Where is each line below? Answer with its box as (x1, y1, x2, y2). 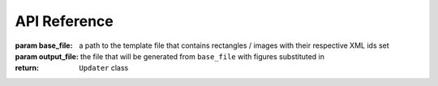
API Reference (15, 12, 114, 30)
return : (15, 63, 40, 73)
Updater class (79, 63, 129, 73)
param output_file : (15, 51, 79, 61)
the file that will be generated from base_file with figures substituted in (79, 51, 324, 61)
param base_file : (15, 41, 73, 50)
